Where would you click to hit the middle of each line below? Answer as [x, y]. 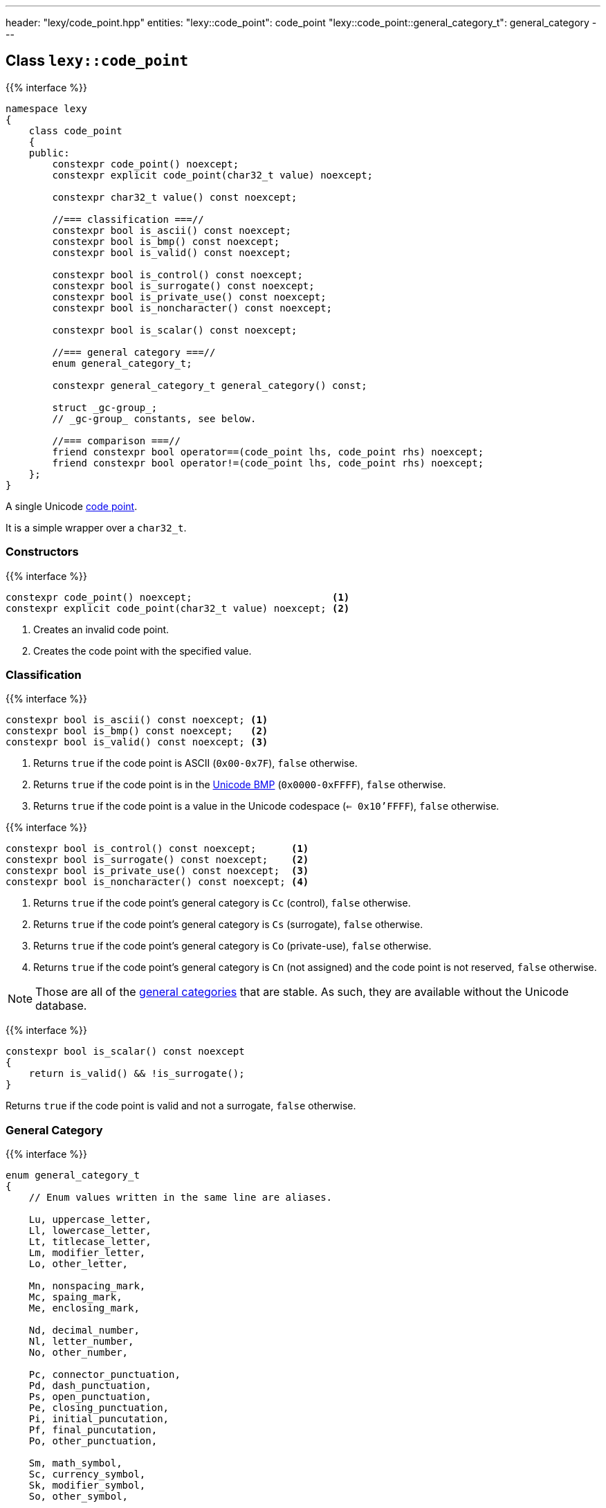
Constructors [42, 552]
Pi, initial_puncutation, [99, 1419]
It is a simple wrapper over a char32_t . [96, 527]
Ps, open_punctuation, [90, 1397]
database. [61, 1006]
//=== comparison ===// [116, 440]
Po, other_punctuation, [93, 1441]
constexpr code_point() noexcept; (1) [178, 597]
